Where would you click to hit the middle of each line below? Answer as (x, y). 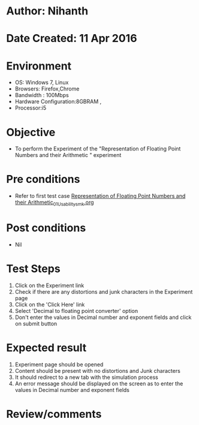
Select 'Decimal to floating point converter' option (76, 311)
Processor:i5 (31, 108)
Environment (39, 66)
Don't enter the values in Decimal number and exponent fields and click (103, 317)
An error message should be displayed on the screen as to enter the (99, 383)
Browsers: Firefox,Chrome (47, 89)
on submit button (36, 323)
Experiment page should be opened (59, 364)
